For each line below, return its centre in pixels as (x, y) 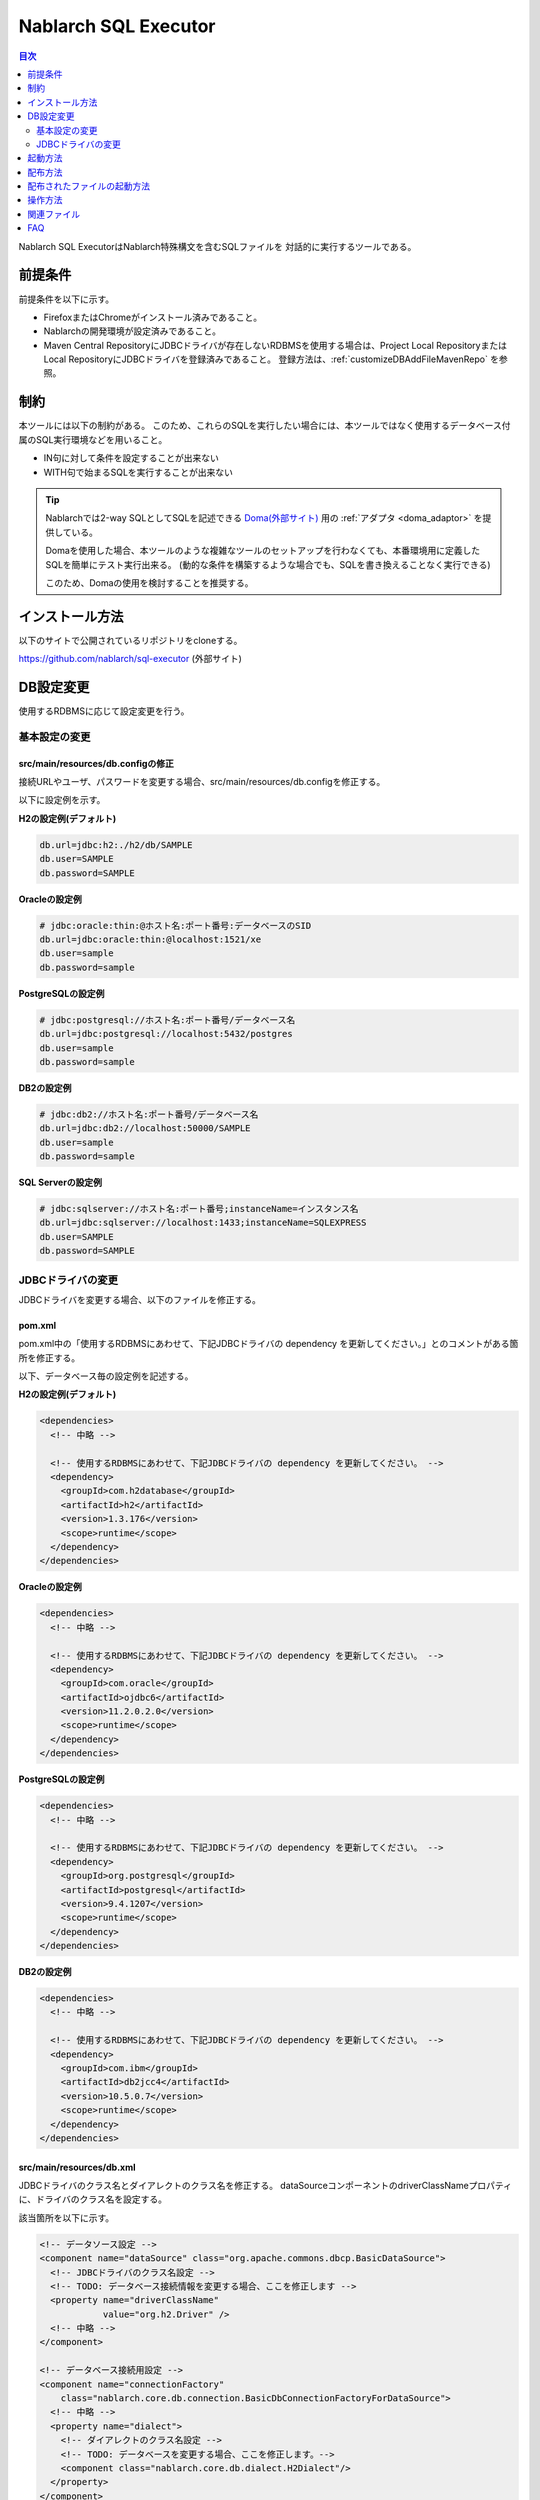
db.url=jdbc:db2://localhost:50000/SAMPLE (145, 1128)
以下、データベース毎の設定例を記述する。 (106, 1376)
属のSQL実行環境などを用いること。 (93, 439)
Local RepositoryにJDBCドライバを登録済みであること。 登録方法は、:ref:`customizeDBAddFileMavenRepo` (266, 359)
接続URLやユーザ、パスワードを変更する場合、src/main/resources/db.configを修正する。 (202, 782)
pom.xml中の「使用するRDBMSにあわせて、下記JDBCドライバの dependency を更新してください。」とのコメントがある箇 (268, 1344)
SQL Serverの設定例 (60, 1182)
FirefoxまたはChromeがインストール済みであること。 (153, 317)
